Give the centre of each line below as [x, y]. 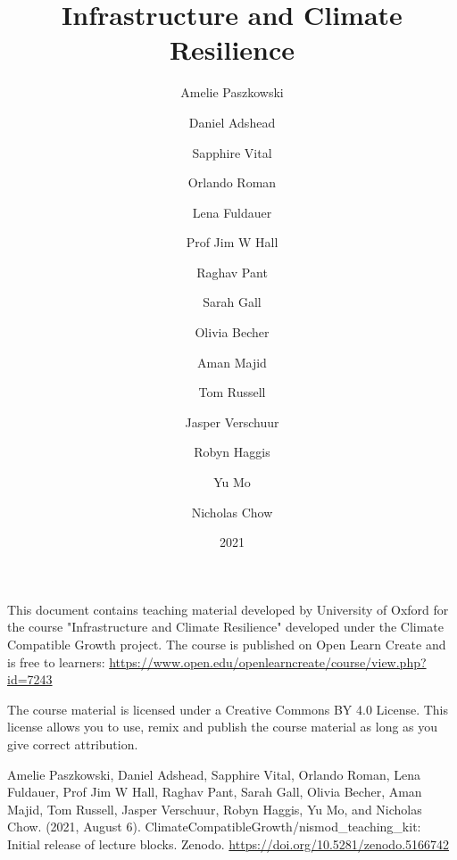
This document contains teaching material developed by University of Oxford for [228, 609]
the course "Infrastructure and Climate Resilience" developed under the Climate [226, 627]
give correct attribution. [73, 744]
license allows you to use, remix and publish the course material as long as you [223, 727]
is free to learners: [56, 662]
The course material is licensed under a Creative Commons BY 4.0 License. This [228, 709]
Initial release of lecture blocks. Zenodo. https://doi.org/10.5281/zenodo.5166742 [228, 843]
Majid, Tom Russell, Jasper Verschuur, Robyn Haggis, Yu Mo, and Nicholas [215, 809]
